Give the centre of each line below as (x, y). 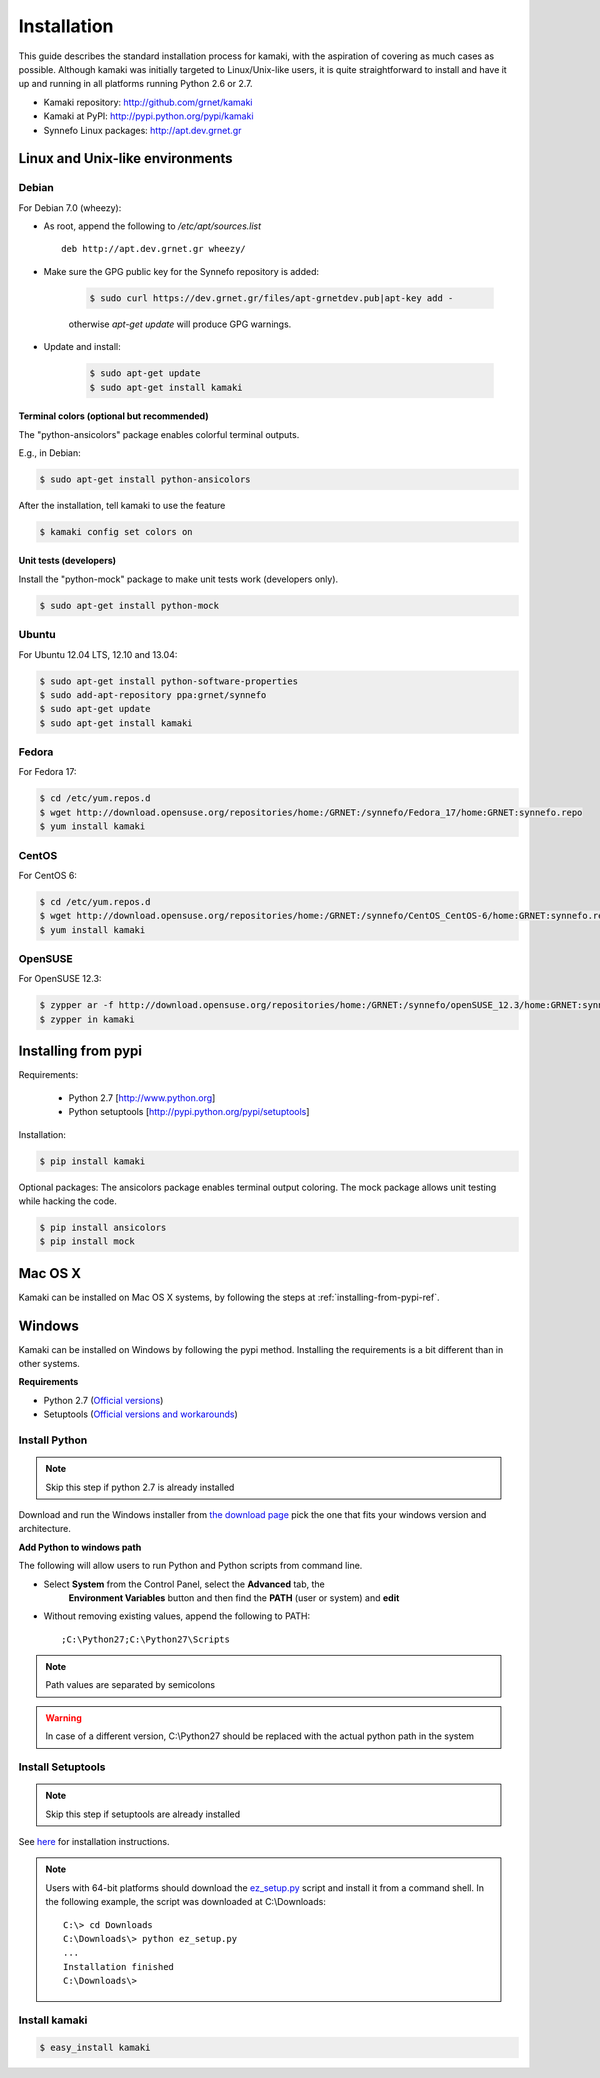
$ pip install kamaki (92, 1161)
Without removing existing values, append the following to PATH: (177, 1616)
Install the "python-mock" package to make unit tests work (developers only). (178, 579)
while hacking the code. (67, 1201)
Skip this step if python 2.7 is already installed (140, 1487)
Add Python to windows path (80, 1547)
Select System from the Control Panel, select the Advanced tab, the (184, 1584)
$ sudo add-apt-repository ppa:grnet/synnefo (153, 694)
